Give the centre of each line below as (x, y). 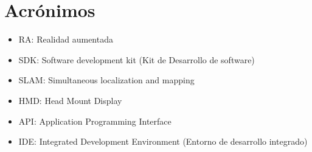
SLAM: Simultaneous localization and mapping (106, 80)
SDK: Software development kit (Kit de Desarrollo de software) (137, 59)
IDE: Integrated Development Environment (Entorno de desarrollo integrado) (163, 141)
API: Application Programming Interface (95, 121)
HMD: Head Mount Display (70, 100)
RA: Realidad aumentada (66, 39)
